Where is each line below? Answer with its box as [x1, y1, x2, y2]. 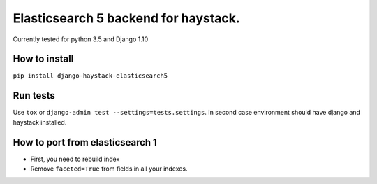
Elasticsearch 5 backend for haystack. [13, 10, 240, 26]
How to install [13, 53, 74, 65]
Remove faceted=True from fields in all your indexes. [30, 164, 188, 173]
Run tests [13, 90, 55, 101]
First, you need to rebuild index [30, 155, 120, 163]
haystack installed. [13, 118, 67, 126]
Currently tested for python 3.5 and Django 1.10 [13, 35, 149, 43]
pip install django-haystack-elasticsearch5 [13, 72, 168, 80]
